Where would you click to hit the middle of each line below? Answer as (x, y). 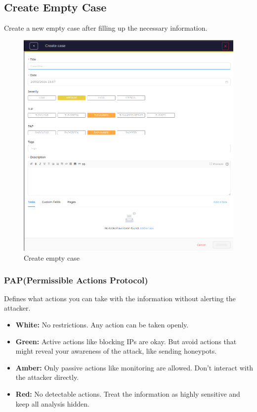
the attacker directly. (47, 377)
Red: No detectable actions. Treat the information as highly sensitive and (128, 394)
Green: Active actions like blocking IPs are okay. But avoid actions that (126, 341)
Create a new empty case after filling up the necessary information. (106, 28)
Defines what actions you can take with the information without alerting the (120, 298)
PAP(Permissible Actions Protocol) (76, 280)
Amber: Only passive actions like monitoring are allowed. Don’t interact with (134, 367)
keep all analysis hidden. (52, 403)
